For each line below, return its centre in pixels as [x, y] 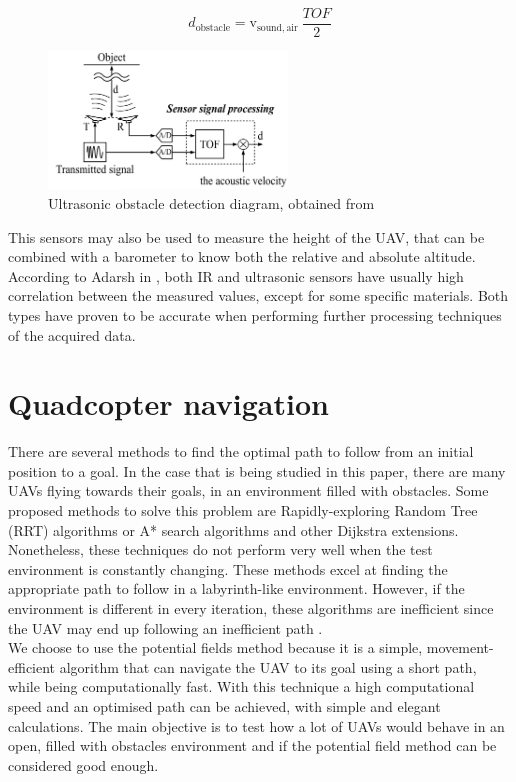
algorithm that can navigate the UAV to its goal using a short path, [268, 666]
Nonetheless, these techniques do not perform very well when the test [220, 549]
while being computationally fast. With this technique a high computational [241, 686]
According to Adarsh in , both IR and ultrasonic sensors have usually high [236, 275]
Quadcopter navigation [168, 403]
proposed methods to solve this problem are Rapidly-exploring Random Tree [243, 510]
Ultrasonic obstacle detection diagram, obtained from [211, 202]
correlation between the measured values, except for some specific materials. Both [258, 295]
